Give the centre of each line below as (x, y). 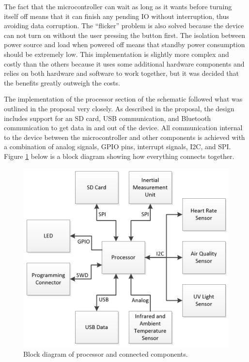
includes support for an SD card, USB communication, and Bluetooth (108, 118)
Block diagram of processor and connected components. (106, 354)
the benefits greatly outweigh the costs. (62, 82)
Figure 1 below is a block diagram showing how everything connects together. (119, 156)
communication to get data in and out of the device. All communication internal (123, 128)
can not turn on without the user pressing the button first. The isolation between (124, 35)
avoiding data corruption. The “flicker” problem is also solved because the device (124, 26)
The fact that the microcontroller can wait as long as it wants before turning (118, 6)
